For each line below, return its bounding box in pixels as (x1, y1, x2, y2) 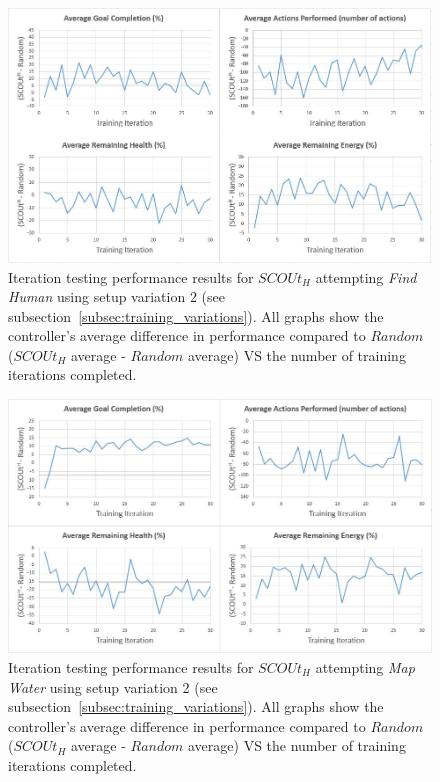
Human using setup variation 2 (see (8, 286, 225, 307)
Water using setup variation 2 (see (8, 676, 218, 697)
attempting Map (315, 656, 415, 677)
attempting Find (315, 266, 417, 287)
